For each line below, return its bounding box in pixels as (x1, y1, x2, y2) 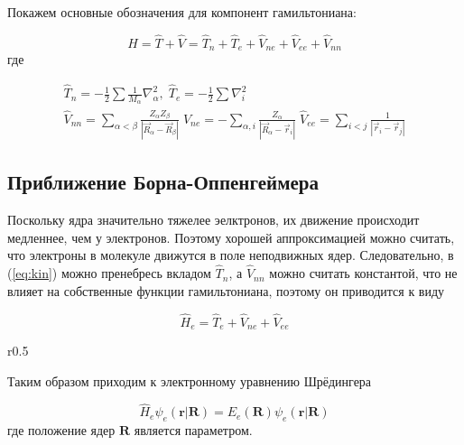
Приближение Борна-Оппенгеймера (7, 168, 319, 196)
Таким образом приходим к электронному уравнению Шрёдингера (7, 371, 372, 390)
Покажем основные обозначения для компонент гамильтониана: (7, 3, 357, 21)
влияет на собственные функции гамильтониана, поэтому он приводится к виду (7, 281, 445, 300)
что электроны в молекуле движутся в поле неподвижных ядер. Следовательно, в (7, 246, 454, 264)
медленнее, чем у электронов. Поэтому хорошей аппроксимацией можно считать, (7, 227, 455, 246)
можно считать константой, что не (269, 264, 458, 283)
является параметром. (134, 421, 253, 440)
